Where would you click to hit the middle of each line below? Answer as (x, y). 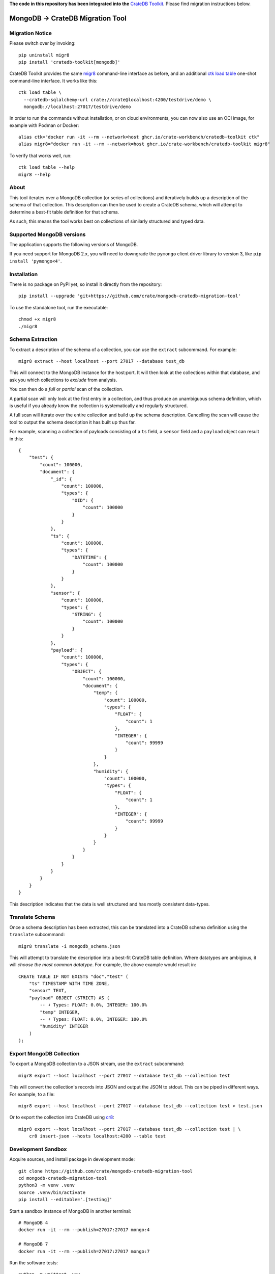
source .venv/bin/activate (52, 1192)
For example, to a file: (32, 1094)
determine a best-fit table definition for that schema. (64, 212)
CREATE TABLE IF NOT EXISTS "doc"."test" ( (73, 976)
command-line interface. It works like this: (53, 81)
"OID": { (83, 500)
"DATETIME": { (89, 557)
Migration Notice (30, 33)
